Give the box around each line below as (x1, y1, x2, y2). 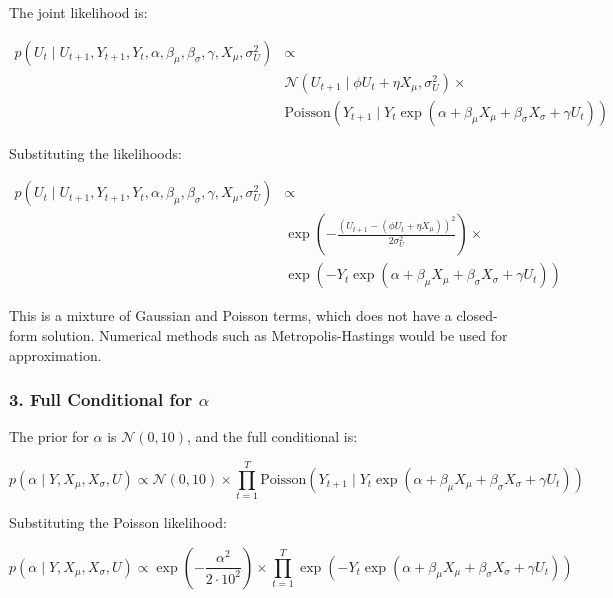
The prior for (9, 426, 89, 447)
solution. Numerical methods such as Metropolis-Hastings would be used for (42, 324, 508, 345)
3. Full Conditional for (9, 387, 193, 412)
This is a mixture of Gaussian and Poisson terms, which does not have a (9, 305, 452, 326)
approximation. (9, 344, 102, 365)
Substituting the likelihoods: (9, 142, 182, 163)
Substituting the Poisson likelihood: (9, 512, 227, 533)
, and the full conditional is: (187, 426, 358, 447)
